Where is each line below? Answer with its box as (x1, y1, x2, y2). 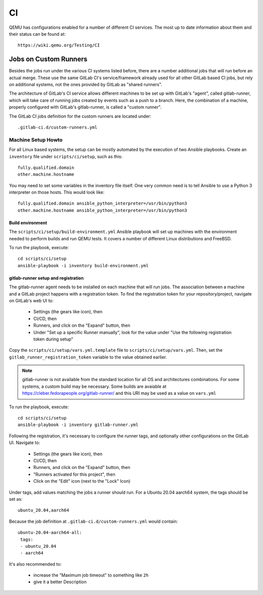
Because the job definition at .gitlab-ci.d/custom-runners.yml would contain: (9, 518, 178, 524)
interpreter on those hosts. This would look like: (9, 190, 105, 195)
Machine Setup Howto (9, 136, 63, 143)
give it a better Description (33, 579, 87, 585)
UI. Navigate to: (9, 440, 40, 446)
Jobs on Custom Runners (9, 55, 88, 64)
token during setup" (33, 336, 74, 342)
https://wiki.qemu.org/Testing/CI (18, 42, 100, 48)
